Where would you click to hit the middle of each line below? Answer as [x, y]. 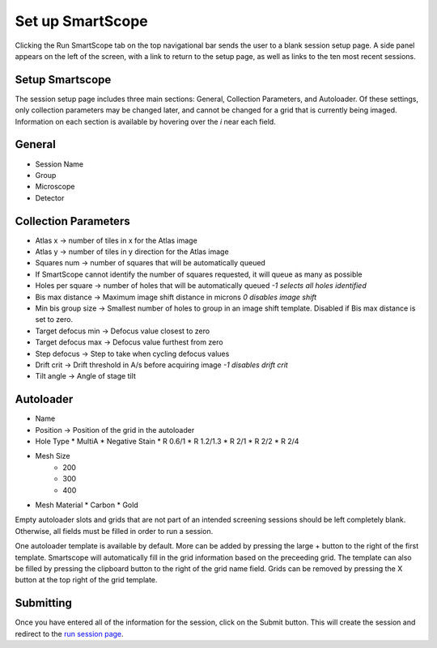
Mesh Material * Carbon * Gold [87, 505]
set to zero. [54, 320]
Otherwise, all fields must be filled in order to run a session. [114, 531]
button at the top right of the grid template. [86, 580]
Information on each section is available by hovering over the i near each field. [146, 121]
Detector [50, 197]
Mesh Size [53, 456]
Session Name [59, 164]
